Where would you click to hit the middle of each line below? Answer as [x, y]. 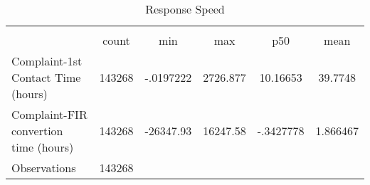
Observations [44, 168]
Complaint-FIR [49, 114]
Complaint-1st [47, 61]
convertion [37, 131]
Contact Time [46, 77]
